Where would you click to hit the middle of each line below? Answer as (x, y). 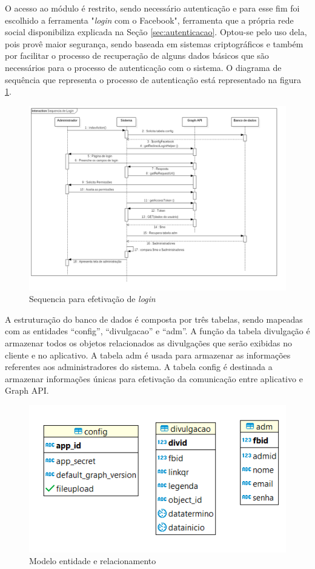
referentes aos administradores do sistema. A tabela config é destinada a (139, 367)
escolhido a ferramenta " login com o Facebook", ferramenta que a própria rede (149, 20)
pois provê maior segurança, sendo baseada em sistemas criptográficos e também (154, 43)
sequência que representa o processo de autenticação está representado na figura (153, 79)
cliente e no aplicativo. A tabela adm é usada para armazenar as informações (148, 355)
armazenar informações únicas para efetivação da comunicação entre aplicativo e (154, 378)
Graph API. (27, 390)
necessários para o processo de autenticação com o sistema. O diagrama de (143, 67)
